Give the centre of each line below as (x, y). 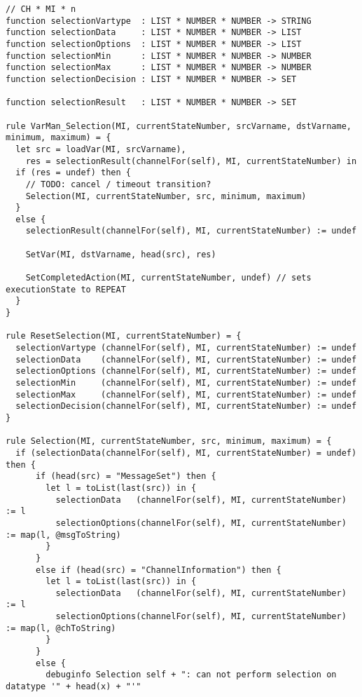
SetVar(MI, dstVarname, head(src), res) (121, 254)
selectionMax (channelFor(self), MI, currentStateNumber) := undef (186, 394)
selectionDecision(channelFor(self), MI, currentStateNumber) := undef (186, 406)
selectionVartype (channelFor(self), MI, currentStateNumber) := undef (186, 348)
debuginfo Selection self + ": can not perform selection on (191, 675)
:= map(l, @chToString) (61, 628)
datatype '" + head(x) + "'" (74, 687)
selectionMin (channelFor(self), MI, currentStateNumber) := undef (186, 383)
